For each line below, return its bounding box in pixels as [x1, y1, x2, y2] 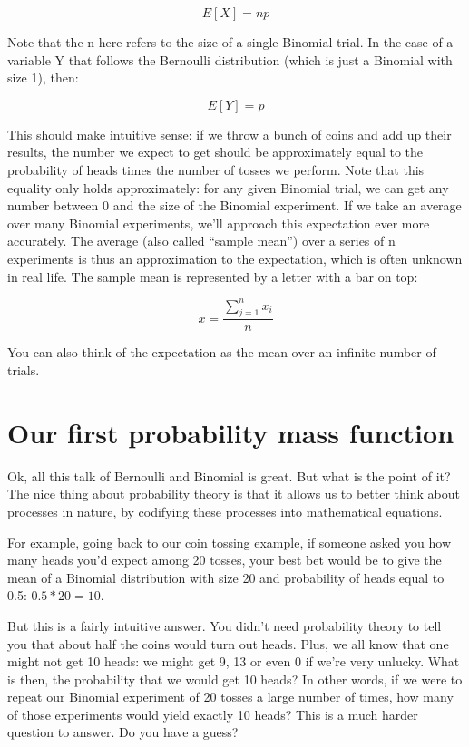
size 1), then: [7, 68, 79, 87]
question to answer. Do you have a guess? [7, 723, 239, 742]
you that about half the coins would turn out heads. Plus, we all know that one [7, 634, 449, 653]
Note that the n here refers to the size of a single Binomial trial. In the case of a [7, 33, 454, 51]
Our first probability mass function [7, 413, 454, 451]
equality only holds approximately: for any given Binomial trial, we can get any [7, 178, 449, 197]
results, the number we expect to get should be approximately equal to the [7, 142, 424, 161]
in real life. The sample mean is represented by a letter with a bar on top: [7, 267, 418, 286]
